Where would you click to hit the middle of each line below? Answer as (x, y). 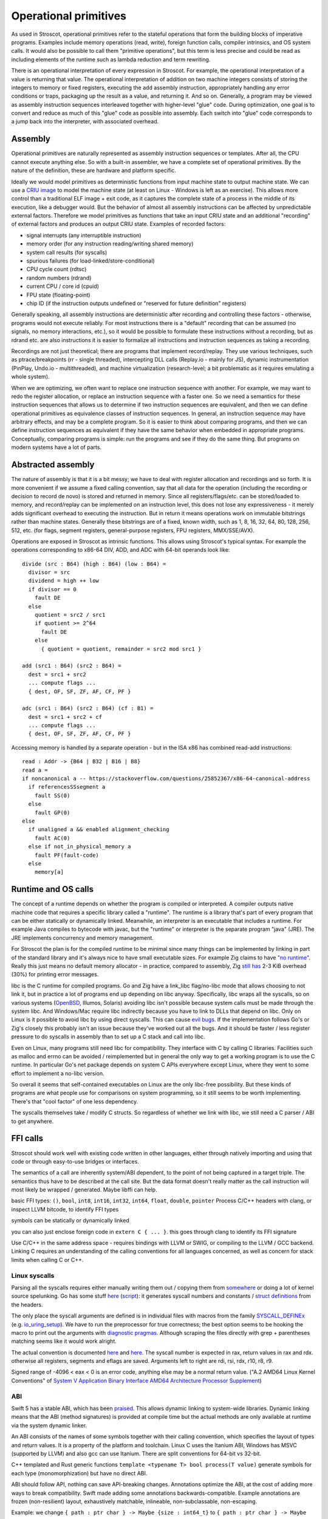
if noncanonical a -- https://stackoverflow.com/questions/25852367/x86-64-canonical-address (166, 779)
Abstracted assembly (53, 465)
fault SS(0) (52, 795)
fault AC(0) (52, 838)
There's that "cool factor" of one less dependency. (75, 1101)
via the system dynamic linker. (49, 1425)
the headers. (27, 1305)
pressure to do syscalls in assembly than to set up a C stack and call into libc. (108, 1037)
